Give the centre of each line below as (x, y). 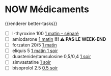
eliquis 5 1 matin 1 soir (35, 51)
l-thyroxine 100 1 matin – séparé (46, 33)
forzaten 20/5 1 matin (34, 45)
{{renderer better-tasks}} (31, 23)
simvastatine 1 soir (32, 62)
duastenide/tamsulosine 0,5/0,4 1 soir (51, 57)
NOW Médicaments (47, 9)
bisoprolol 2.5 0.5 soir (35, 68)
